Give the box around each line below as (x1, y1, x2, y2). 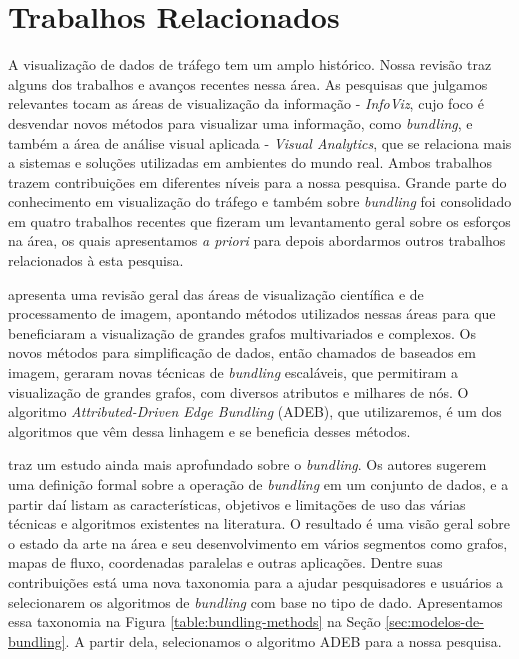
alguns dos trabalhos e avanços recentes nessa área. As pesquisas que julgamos (8, 73, 488, 94)
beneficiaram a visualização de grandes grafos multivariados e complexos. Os (8, 322, 477, 343)
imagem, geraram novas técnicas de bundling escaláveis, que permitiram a (8, 362, 459, 383)
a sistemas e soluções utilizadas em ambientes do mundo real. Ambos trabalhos (8, 152, 493, 173)
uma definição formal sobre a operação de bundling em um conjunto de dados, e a (8, 474, 509, 494)
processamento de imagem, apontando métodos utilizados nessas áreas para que (8, 303, 496, 324)
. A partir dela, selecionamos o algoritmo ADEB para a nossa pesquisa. (65, 630, 502, 651)
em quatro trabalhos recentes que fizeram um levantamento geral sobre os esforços (8, 210, 511, 231)
